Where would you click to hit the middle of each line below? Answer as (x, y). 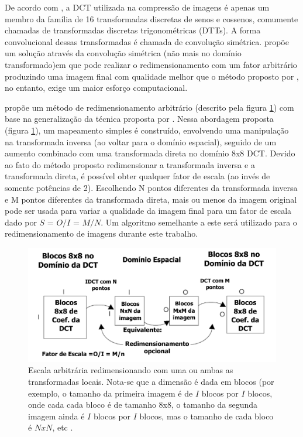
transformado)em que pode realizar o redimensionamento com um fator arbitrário (151, 64)
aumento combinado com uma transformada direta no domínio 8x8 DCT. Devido (150, 153)
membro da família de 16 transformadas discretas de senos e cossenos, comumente (151, 18)
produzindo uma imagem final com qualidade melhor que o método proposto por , (152, 76)
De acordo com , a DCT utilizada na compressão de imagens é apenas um (137, 7)
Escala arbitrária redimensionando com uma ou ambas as (131, 370)
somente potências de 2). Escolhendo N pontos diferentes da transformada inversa (151, 187)
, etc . (63, 427)
